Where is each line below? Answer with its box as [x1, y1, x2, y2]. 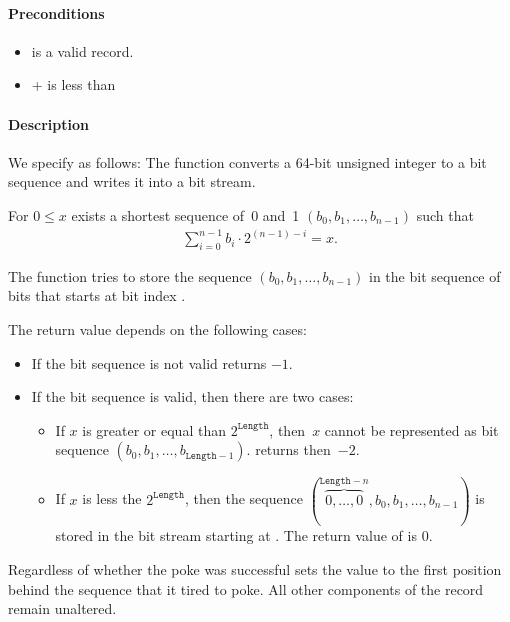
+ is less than [31, 74, 116, 95]
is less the [82, 488, 142, 509]
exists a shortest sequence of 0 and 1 [71, 204, 300, 225]
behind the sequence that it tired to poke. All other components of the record [8, 578, 484, 599]
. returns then [246, 439, 331, 460]
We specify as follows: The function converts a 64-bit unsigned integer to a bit [8, 151, 487, 172]
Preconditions [8, 2, 105, 23]
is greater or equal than [82, 419, 226, 440]
